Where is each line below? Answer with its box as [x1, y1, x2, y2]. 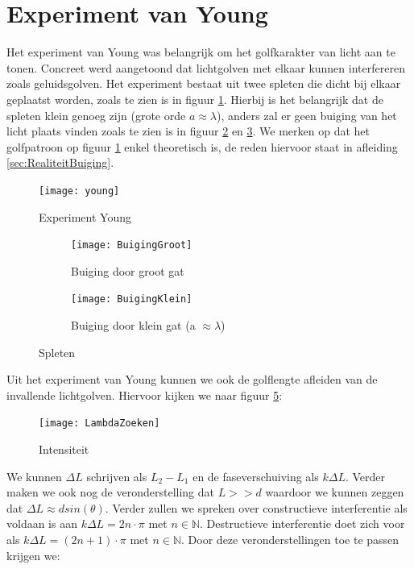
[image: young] [39, 185, 120, 197]
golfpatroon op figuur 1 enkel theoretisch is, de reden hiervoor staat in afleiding [6, 138, 398, 155]
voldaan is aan [6, 515, 77, 532]
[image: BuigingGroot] [71, 239, 193, 251]
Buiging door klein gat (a [71, 317, 196, 334]
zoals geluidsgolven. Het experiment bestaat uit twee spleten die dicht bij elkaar [6, 75, 401, 92]
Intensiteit [39, 441, 89, 458]
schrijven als [86, 467, 147, 484]
